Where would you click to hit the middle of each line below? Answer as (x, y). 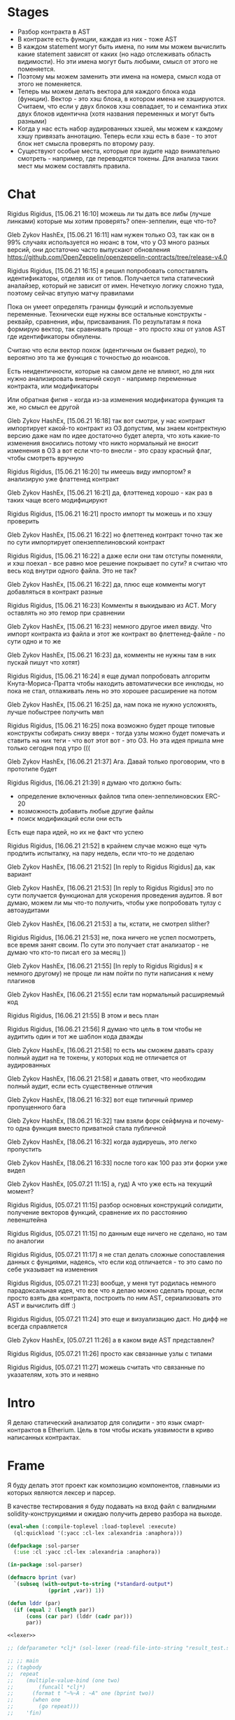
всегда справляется (37, 1326)
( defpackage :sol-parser (43, 1546)
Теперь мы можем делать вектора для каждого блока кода (106, 91)
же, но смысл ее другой (43, 407)
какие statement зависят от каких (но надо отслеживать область (114, 54)
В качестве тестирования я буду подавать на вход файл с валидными (112, 1506)
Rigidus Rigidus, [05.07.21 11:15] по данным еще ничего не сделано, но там (117, 1233)
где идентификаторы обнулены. (55, 336)
